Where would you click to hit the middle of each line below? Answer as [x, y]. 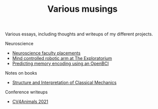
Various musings [82, 9]
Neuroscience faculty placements [46, 53]
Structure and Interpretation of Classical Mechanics [64, 82]
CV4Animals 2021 [30, 102]
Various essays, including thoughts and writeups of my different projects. [79, 34]
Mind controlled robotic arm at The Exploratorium [62, 58]
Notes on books [21, 73]
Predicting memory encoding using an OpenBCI [60, 64]
